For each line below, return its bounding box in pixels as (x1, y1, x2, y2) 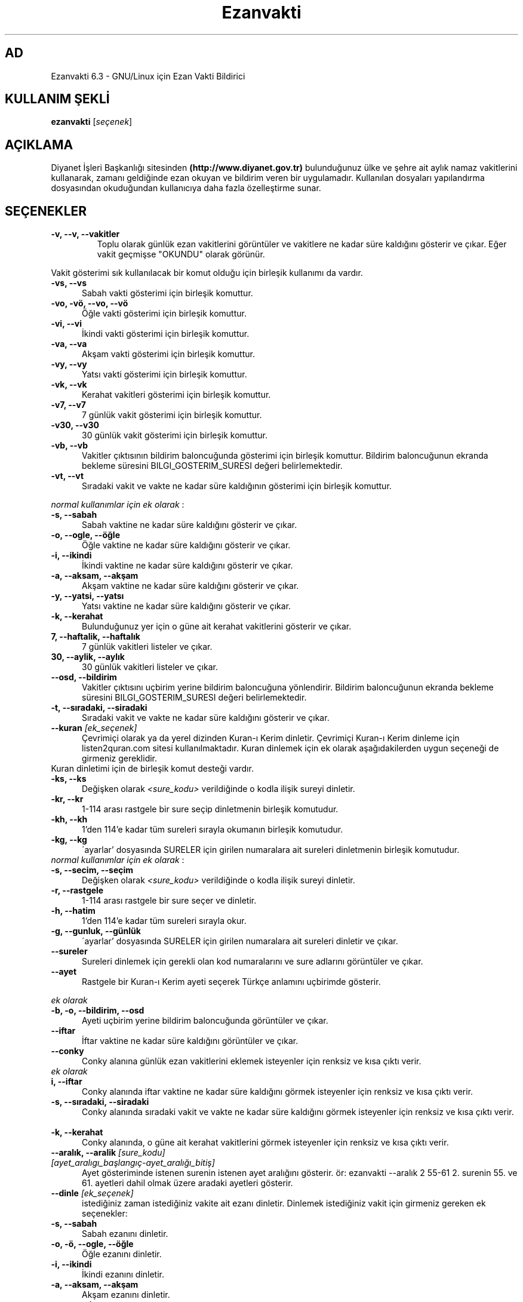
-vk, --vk (51, 379, 87, 390)
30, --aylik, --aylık (51, 652, 125, 662)
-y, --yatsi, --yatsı (51, 591, 124, 601)
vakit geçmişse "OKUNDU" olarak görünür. (97, 249, 265, 260)
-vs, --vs (51, 278, 87, 288)
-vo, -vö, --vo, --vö (51, 298, 128, 309)
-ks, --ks (51, 773, 87, 784)
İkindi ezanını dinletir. (82, 1269, 165, 1280)
